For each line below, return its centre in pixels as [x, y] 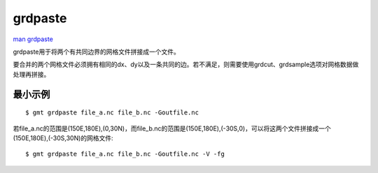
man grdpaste [33, 39]
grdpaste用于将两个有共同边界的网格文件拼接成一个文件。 [96, 52]
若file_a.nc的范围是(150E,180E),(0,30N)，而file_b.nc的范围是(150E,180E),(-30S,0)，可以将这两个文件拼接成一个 [172, 128]
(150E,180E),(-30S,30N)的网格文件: [63, 138]
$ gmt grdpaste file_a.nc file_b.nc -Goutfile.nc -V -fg [125, 154]
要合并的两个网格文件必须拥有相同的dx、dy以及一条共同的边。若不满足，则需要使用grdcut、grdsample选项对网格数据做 [186, 65]
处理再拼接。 [31, 74]
